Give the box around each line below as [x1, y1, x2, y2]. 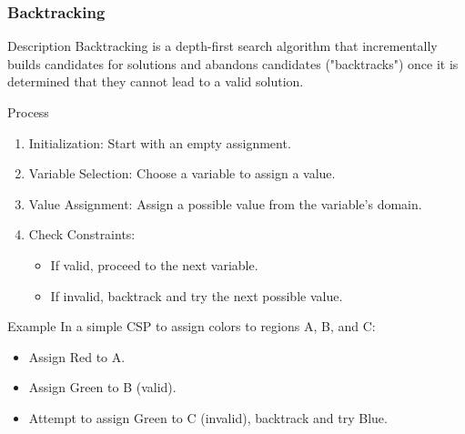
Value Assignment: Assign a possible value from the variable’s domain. [28, 194, 422, 213]
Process [7, 103, 49, 121]
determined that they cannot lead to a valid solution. [7, 72, 304, 91]
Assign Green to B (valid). [28, 378, 177, 397]
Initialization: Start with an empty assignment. [28, 133, 291, 152]
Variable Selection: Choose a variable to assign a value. [28, 164, 336, 183]
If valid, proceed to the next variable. [50, 255, 258, 274]
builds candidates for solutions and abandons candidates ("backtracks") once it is [7, 54, 459, 73]
